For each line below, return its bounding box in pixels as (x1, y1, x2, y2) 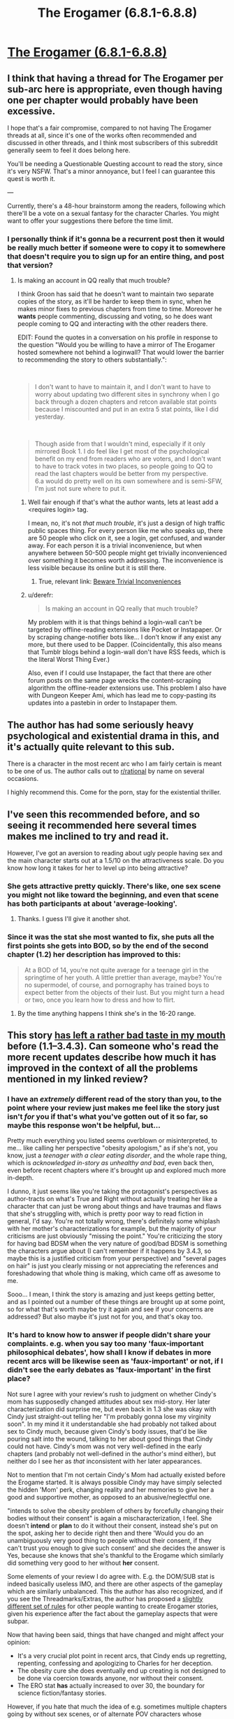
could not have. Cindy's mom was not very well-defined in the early (7, 1442, 203, 1450)
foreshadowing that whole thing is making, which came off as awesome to (7, 1269, 221, 1277)
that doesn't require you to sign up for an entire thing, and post (7, 251, 225, 261)
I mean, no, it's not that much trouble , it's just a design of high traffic (27, 519, 226, 527)
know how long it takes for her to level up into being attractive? (7, 864, 189, 872)
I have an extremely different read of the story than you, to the (7, 1094, 222, 1103)
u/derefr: (27, 591, 54, 599)
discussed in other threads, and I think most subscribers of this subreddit (7, 139, 218, 147)
